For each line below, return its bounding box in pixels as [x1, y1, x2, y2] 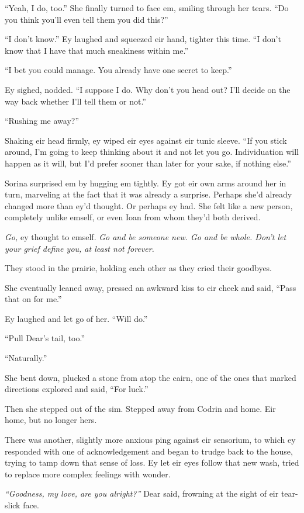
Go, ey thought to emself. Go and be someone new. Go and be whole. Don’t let [5, 230, 286, 242]
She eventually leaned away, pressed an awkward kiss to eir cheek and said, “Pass [5, 281, 296, 293]
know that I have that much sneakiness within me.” [5, 44, 189, 56]
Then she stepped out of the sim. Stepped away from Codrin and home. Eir [5, 402, 276, 414]
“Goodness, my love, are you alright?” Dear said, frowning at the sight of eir [5, 487, 279, 500]
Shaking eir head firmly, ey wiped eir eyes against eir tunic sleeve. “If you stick [5, 134, 287, 146]
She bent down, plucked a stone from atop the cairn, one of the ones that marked [5, 371, 296, 383]
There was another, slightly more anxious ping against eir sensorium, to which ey [5, 434, 296, 446]
